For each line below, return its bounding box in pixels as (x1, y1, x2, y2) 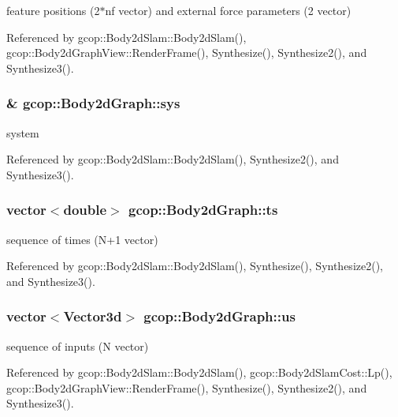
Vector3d (63, 306, 122, 326)
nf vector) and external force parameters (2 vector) (105, 2, 352, 18)
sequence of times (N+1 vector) (6, 231, 158, 247)
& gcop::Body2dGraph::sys (6, 93, 180, 113)
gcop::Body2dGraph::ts (128, 200, 278, 220)
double (63, 200, 107, 220)
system (6, 124, 39, 141)
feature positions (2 (6, 2, 100, 18)
